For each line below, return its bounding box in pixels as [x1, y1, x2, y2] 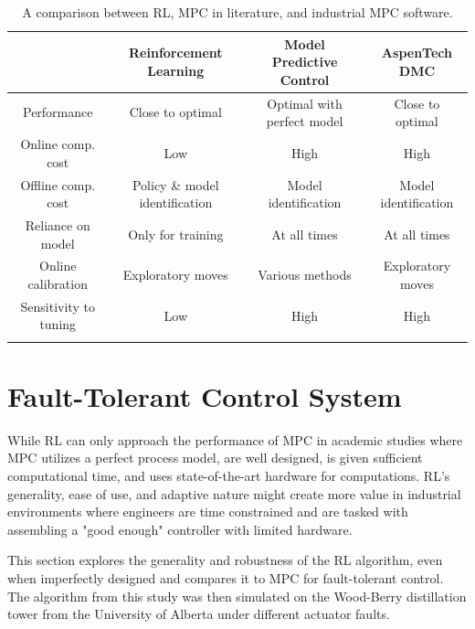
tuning [39, 314, 77, 334]
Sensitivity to [20, 296, 95, 315]
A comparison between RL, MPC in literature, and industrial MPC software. [22, 3, 453, 21]
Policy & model [132, 175, 219, 194]
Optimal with [267, 93, 343, 112]
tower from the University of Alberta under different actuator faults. [7, 604, 390, 624]
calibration [27, 273, 88, 293]
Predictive [271, 52, 338, 71]
